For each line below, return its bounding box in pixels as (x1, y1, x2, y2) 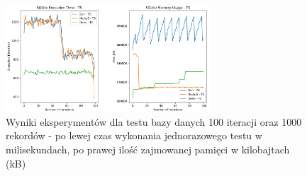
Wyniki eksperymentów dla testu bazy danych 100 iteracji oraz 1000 (6, 114, 302, 129)
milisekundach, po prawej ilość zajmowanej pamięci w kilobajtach (6, 141, 290, 156)
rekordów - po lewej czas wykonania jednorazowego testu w (6, 128, 262, 143)
